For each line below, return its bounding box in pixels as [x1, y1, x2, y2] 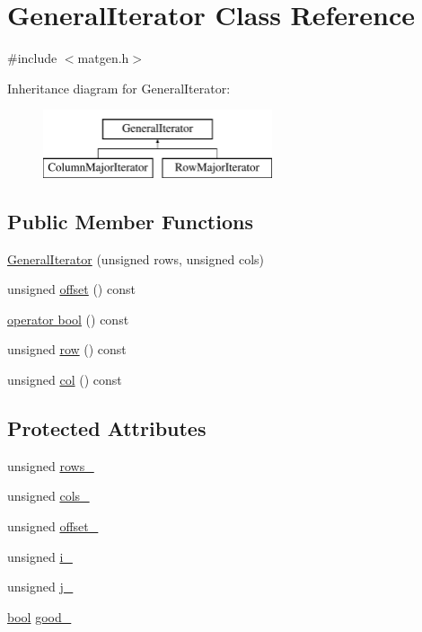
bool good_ [7, 607, 72, 626]
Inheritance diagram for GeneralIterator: [7, 78, 231, 97]
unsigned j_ [7, 577, 74, 596]
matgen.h [77, 49, 129, 67]
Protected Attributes [7, 414, 207, 442]
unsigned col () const [7, 370, 122, 389]
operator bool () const [7, 309, 129, 328]
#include [7, 49, 57, 67]
